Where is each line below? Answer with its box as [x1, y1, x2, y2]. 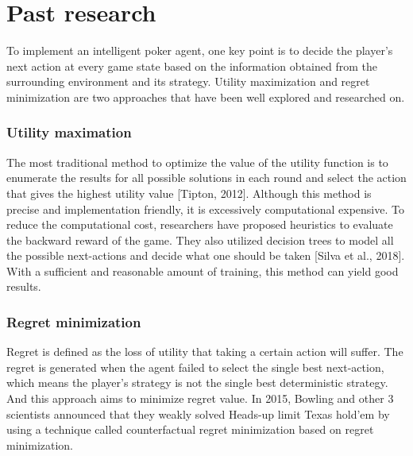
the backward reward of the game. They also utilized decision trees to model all [6, 231, 394, 248]
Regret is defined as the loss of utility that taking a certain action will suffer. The [6, 343, 403, 360]
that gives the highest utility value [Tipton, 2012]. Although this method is [6, 184, 372, 201]
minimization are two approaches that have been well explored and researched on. [6, 88, 405, 105]
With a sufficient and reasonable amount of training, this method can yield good [6, 262, 399, 279]
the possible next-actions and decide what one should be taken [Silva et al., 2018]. [6, 247, 405, 264]
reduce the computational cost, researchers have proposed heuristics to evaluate [6, 216, 393, 233]
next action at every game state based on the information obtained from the [6, 57, 377, 74]
